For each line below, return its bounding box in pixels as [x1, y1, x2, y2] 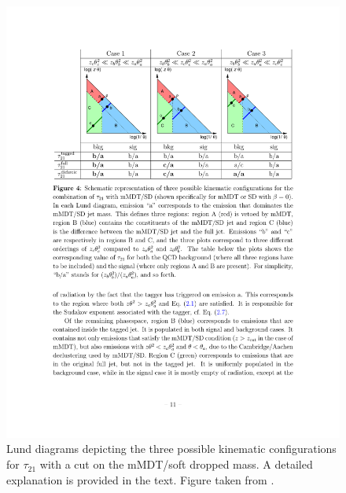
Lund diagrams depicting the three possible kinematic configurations [6, 440, 337, 457]
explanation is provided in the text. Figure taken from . [6, 471, 274, 487]
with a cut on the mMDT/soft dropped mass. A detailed [39, 456, 313, 473]
